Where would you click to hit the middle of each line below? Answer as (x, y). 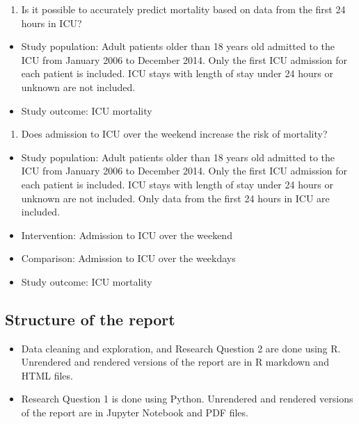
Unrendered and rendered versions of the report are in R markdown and (175, 362)
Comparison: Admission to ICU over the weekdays (128, 258)
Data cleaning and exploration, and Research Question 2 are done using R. (181, 348)
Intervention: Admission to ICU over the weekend (127, 235)
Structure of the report (90, 319)
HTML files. (47, 375)
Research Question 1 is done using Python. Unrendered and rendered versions (187, 399)
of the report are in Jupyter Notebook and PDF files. (135, 413)
